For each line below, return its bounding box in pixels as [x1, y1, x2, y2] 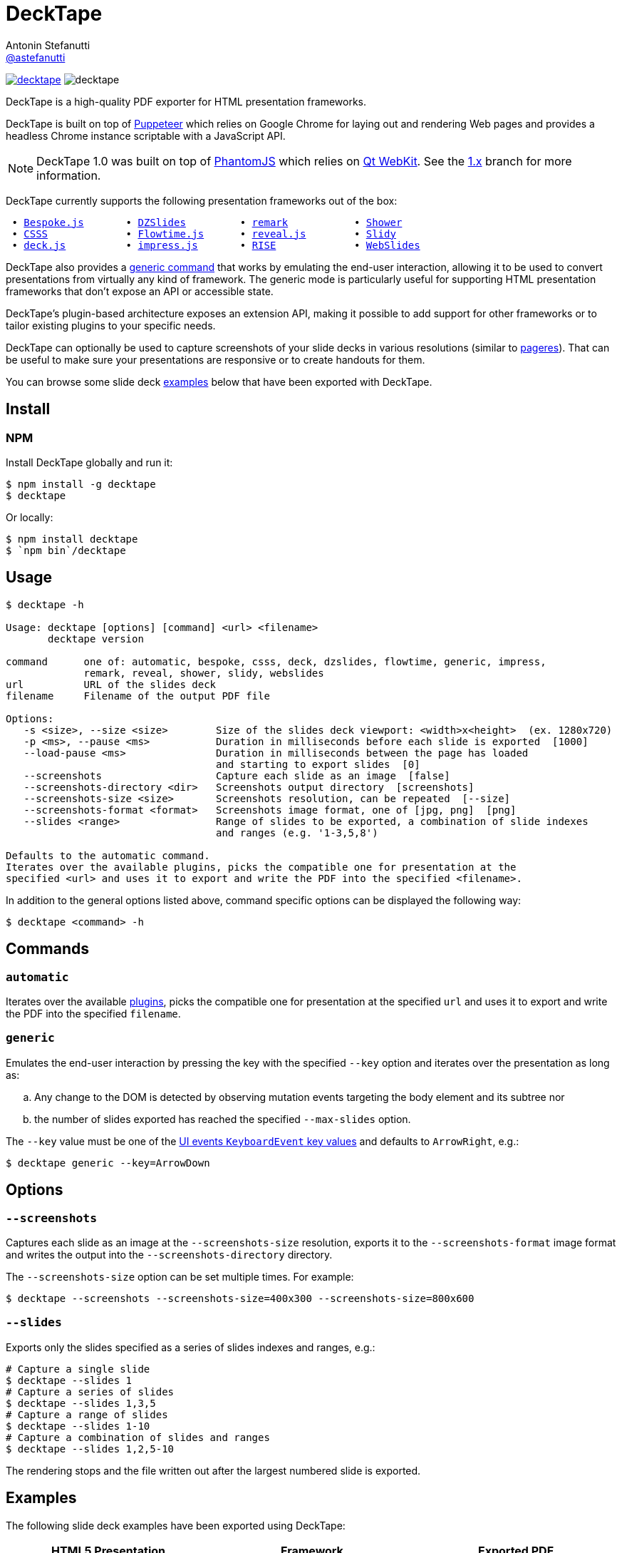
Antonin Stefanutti [6, 39, 90, 51]
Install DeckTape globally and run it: [6, 456, 173, 468]
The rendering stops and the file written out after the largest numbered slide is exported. [6, 1464, 421, 1477]
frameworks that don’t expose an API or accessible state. [6, 285, 274, 297]
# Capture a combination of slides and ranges [6, 1431, 270, 1443]
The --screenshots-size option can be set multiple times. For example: [6, 1271, 354, 1283]
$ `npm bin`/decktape [6, 544, 126, 556]
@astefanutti [6, 51, 66, 63]
